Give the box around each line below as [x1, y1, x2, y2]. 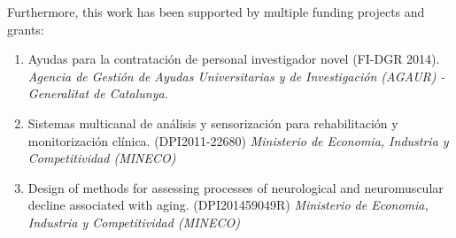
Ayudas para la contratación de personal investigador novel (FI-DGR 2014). [27, 50, 440, 68]
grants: [7, 19, 44, 38]
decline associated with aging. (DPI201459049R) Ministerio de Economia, [27, 196, 429, 214]
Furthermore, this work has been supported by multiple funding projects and [7, 3, 425, 20]
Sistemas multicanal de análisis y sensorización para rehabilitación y [27, 113, 398, 132]
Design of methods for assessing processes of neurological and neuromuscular [27, 178, 444, 196]
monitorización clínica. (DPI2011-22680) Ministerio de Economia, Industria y [27, 131, 449, 150]
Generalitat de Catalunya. [27, 84, 168, 103]
